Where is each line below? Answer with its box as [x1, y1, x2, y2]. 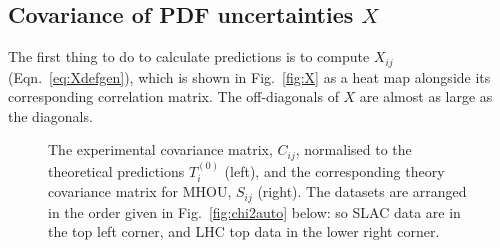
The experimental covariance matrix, [48, 139, 273, 160]
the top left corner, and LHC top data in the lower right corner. [48, 221, 440, 242]
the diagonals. [8, 105, 93, 126]
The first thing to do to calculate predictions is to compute [8, 46, 370, 67]
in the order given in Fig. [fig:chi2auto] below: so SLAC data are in [48, 201, 461, 222]
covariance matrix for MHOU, [48, 181, 232, 202]
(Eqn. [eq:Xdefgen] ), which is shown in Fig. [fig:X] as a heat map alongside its [8, 66, 491, 87]
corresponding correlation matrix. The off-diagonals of [8, 86, 339, 107]
